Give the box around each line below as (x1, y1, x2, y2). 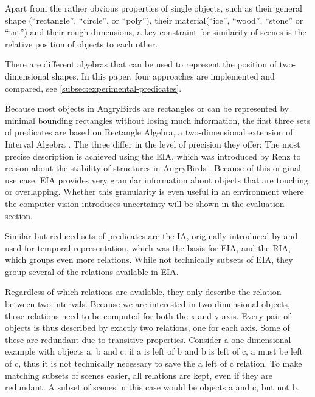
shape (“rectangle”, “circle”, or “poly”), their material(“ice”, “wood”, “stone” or (5, 13, 303, 26)
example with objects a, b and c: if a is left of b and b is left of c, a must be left (5, 345, 303, 358)
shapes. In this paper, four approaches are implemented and (52, 69, 275, 82)
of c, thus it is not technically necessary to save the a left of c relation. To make (5, 357, 302, 370)
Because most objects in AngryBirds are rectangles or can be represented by (5, 102, 289, 115)
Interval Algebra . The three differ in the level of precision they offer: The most (5, 137, 300, 150)
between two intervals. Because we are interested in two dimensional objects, (5, 297, 290, 310)
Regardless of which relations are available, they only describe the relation (5, 285, 282, 298)
